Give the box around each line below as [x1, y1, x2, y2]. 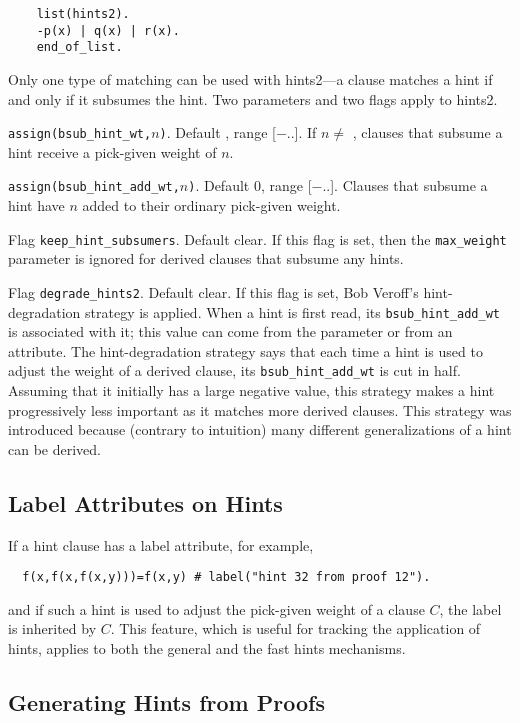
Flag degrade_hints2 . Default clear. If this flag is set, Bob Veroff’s [8, 281, 419, 302]
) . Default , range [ [159, 122, 276, 143]
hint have [8, 195, 65, 216]
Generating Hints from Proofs [8, 687, 325, 718]
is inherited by [8, 618, 97, 639]
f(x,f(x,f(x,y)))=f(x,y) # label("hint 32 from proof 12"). [22, 570, 431, 585]
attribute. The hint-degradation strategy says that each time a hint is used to [8, 340, 483, 361]
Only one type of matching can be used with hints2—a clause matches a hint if [8, 68, 493, 89]
